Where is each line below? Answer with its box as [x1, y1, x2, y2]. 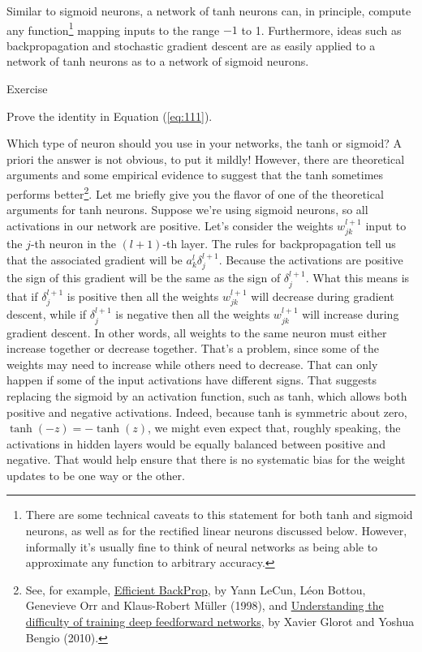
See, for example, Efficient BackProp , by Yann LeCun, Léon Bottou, [25, 581, 366, 598]
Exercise [6, 80, 48, 97]
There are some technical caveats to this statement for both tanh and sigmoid [25, 506, 413, 523]
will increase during [302, 306, 399, 323]
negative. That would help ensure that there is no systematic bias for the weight [6, 451, 406, 468]
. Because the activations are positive [218, 251, 403, 268]
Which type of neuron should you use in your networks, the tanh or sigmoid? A [6, 135, 402, 152]
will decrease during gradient [251, 287, 394, 304]
